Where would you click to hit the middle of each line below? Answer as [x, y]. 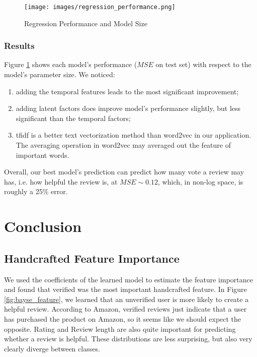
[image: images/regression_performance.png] [100, 7]
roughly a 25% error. [36, 191]
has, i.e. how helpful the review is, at [61, 181]
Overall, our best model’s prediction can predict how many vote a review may [124, 172]
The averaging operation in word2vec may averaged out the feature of [123, 145]
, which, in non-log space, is [201, 181]
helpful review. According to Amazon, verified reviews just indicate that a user [125, 309]
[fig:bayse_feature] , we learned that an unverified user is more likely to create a [126, 299]
